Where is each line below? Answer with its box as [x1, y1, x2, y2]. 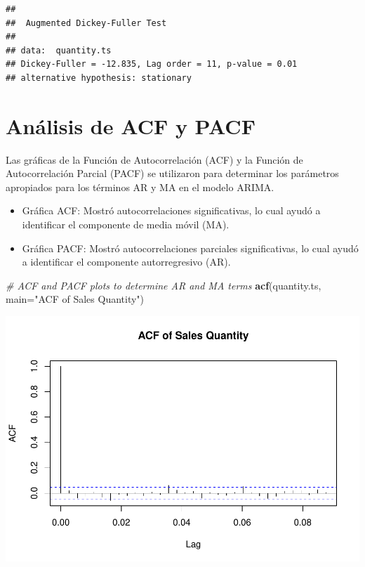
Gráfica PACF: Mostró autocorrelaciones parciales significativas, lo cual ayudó [22, 240, 359, 255]
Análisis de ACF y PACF [6, 111, 255, 140]
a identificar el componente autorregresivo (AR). [22, 254, 231, 269]
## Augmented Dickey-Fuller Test [6, 18, 167, 28]
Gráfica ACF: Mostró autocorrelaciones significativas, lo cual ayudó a [22, 203, 321, 218]
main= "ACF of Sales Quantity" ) [6, 292, 145, 306]
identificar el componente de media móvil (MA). [22, 217, 230, 232]
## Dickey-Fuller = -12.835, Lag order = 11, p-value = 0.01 [6, 59, 298, 70]
